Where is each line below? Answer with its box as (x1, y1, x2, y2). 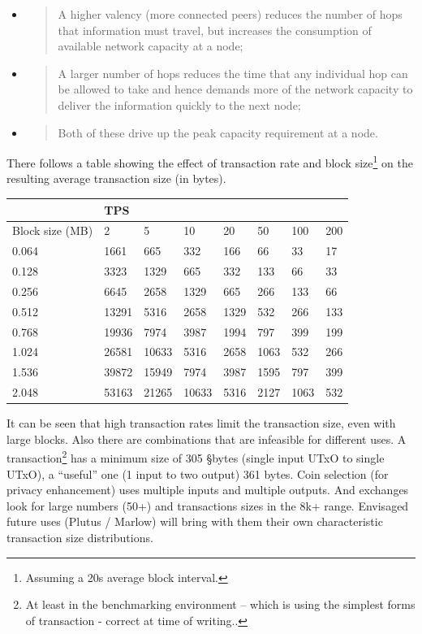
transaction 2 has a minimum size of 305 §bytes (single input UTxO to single (6, 447, 385, 467)
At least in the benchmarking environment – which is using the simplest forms (25, 596, 416, 613)
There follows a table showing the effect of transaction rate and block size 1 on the (6, 152, 413, 171)
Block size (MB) (12, 222, 93, 239)
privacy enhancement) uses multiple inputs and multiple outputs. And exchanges (6, 481, 409, 498)
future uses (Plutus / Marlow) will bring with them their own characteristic (6, 513, 383, 530)
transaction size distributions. (6, 529, 153, 545)
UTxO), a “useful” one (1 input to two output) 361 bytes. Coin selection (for (6, 465, 389, 482)
